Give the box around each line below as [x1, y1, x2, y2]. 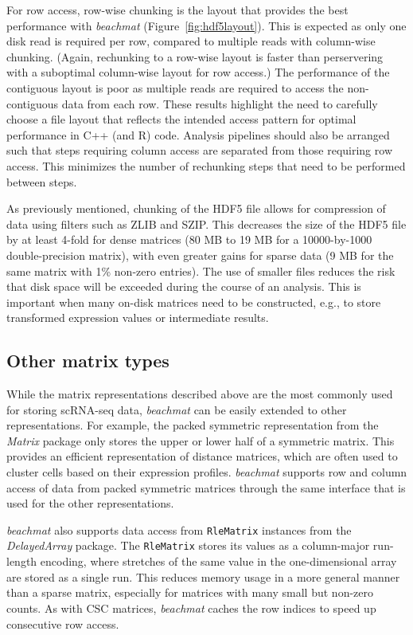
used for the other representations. [6, 495, 174, 512]
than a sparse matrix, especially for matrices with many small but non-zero [6, 584, 374, 601]
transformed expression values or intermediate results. [6, 309, 269, 326]
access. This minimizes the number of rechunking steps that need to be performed [6, 157, 406, 174]
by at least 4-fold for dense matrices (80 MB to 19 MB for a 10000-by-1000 [6, 231, 372, 248]
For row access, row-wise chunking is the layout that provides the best [6, 2, 349, 18]
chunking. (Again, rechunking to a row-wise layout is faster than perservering [6, 48, 384, 65]
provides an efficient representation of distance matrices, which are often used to [6, 448, 398, 464]
